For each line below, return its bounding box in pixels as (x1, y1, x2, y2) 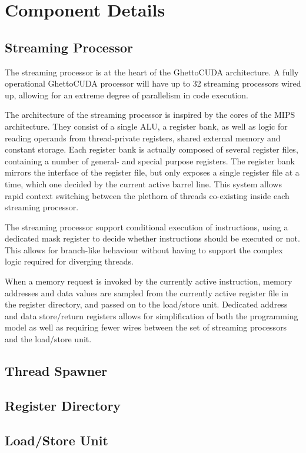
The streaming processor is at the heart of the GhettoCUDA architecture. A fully (5, 65, 299, 78)
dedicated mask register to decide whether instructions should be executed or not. (5, 232, 300, 244)
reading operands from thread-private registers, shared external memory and (5, 131, 281, 144)
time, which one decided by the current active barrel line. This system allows (5, 177, 282, 190)
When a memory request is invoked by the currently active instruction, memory (5, 275, 292, 287)
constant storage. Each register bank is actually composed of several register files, (5, 143, 298, 156)
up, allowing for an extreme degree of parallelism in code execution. (5, 88, 249, 101)
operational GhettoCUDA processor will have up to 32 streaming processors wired (5, 77, 301, 90)
